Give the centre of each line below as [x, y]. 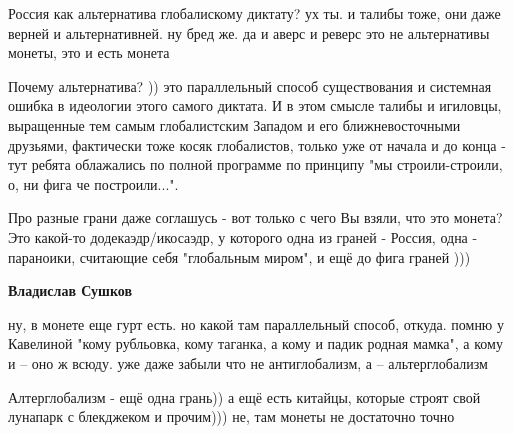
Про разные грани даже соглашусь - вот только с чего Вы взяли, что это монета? [255, 217]
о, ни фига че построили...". [93, 183]
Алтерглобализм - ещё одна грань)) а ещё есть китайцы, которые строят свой [244, 396]
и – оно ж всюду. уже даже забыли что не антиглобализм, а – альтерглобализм [248, 362]
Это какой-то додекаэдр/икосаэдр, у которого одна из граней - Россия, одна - [243, 236]
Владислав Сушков [70, 290]
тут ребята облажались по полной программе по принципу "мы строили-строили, [255, 164]
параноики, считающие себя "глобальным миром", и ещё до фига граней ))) [239, 256]
